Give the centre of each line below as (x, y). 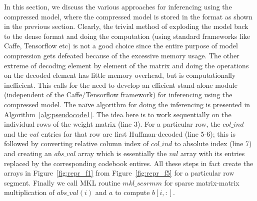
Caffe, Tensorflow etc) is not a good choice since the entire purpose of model (121, 46)
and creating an (28, 153)
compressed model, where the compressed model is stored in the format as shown (128, 16)
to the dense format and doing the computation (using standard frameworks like (127, 36)
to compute (132, 192)
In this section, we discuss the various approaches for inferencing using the (118, 6)
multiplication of (29, 192)
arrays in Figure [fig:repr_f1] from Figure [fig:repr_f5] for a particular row (119, 173)
